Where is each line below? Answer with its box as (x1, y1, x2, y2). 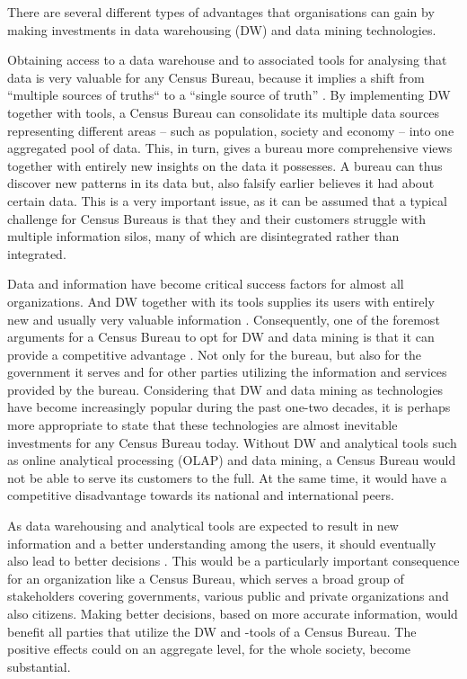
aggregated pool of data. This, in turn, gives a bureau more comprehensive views (7, 138, 453, 157)
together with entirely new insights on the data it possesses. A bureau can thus (7, 156, 443, 174)
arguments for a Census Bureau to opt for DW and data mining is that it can (7, 327, 435, 346)
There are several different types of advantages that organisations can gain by (7, 3, 435, 21)
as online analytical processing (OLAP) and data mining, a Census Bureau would (7, 451, 456, 469)
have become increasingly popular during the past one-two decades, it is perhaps (7, 398, 451, 416)
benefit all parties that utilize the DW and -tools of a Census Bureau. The (7, 621, 417, 640)
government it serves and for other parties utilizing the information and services (7, 362, 447, 381)
